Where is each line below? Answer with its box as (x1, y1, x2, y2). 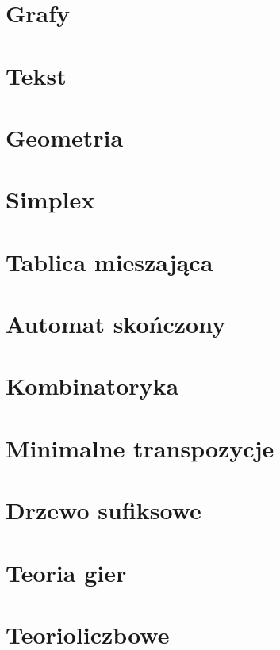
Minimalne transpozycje (6, 431, 274, 464)
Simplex (6, 183, 95, 216)
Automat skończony (6, 308, 226, 340)
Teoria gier (6, 556, 127, 588)
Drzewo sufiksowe (6, 494, 201, 526)
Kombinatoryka (6, 369, 179, 402)
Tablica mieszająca (6, 245, 213, 277)
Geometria (6, 120, 124, 153)
